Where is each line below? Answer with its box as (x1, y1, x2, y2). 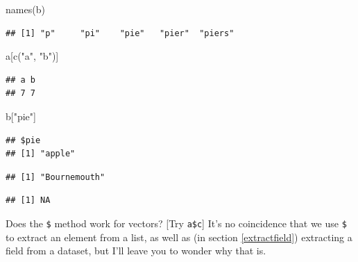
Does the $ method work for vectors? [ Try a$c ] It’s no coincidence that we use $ (6, 215, 347, 230)
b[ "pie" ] (6, 108, 36, 123)
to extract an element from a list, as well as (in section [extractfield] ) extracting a (6, 229, 352, 244)
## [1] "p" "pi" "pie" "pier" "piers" (6, 28, 235, 38)
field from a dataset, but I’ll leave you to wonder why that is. (6, 243, 266, 258)
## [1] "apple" (6, 149, 76, 159)
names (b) (6, 2, 45, 16)
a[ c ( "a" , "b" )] (6, 49, 59, 63)
